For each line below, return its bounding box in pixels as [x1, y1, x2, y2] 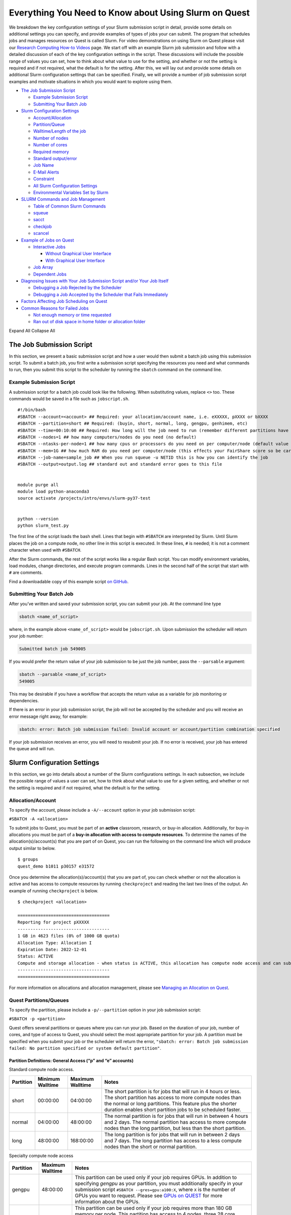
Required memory [33, 149, 69, 155]
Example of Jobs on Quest [21, 237, 74, 243]
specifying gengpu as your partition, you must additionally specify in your [75, 1180, 243, 1187]
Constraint [33, 176, 54, 182]
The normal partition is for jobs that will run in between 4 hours [104, 1112, 248, 1119]
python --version [17, 516, 59, 521]
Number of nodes [33, 135, 69, 141]
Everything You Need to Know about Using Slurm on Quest [9, 7, 250, 18]
